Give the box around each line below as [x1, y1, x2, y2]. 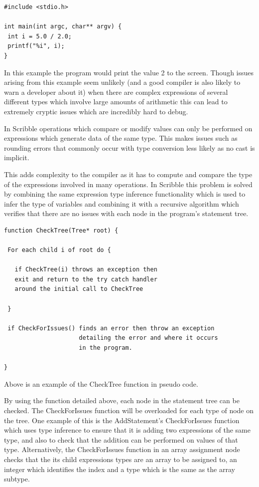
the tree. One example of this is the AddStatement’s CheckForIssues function [4, 415, 240, 425]
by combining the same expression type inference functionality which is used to [4, 189, 246, 199]
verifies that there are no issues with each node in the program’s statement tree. [4, 208, 249, 219]
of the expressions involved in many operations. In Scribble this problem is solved [4, 179, 253, 189]
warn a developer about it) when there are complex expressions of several [4, 86, 228, 97]
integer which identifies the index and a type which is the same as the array [4, 464, 235, 474]
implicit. [4, 152, 29, 163]
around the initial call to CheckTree [14, 285, 143, 293]
